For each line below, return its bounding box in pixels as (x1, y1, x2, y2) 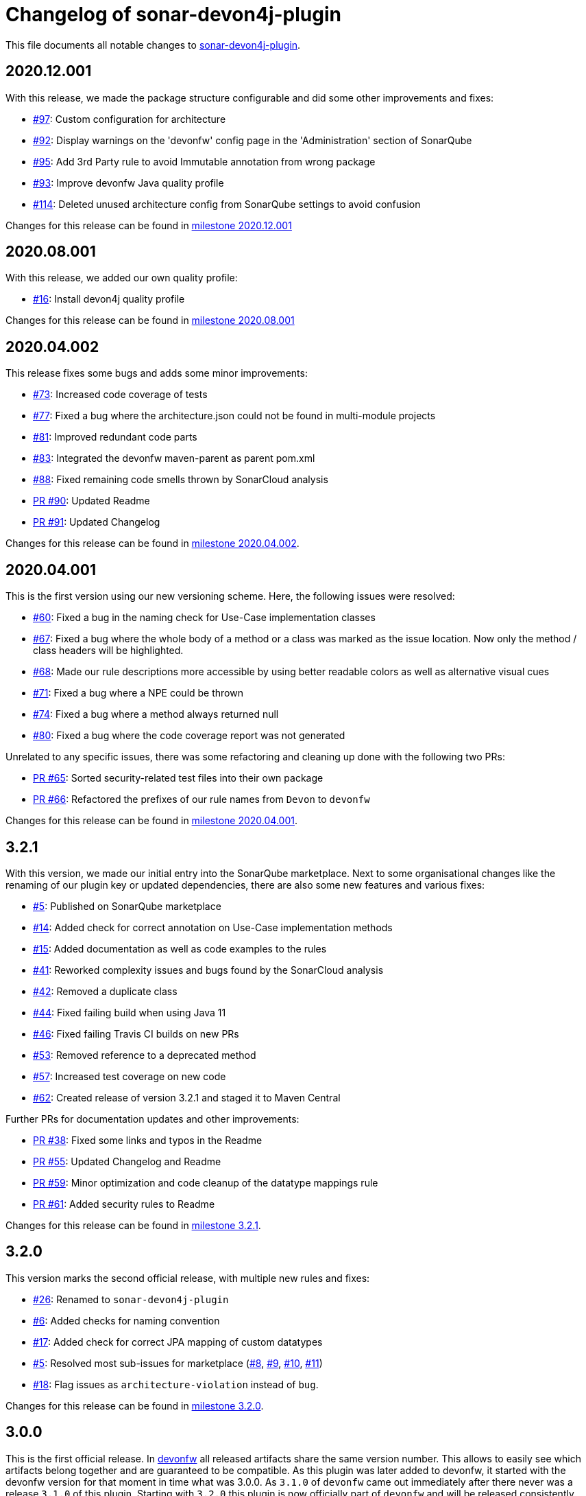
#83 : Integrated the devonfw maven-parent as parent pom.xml (33, 452, 315, 465)
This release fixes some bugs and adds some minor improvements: (5, 367, 308, 379)
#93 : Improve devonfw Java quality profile (33, 176, 224, 189)
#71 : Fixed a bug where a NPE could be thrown (33, 687, 243, 699)
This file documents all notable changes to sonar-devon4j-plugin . (5, 38, 301, 51)
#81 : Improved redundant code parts (33, 431, 197, 443)
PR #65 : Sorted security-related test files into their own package (33, 772, 323, 784)
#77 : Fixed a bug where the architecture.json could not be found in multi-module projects (33, 410, 436, 422)
